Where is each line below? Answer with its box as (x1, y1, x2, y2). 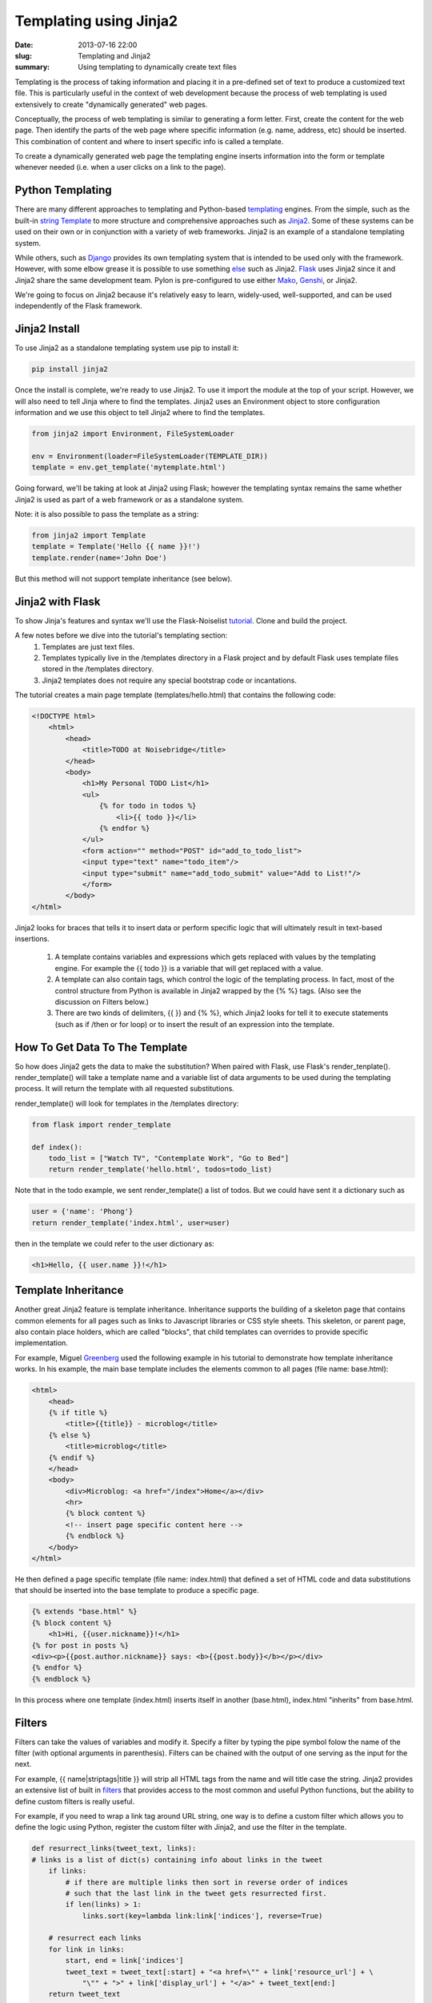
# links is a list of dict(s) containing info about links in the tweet (31, 1855, 323, 1864)
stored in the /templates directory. (42, 664, 154, 674)
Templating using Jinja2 (14, 12, 178, 30)
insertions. (14, 934, 50, 944)
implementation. (14, 1338, 68, 1348)
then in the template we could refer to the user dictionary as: (14, 1239, 215, 1248)
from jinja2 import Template (31, 531, 146, 540)
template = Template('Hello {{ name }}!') (31, 542, 201, 551)
